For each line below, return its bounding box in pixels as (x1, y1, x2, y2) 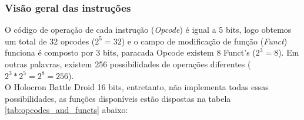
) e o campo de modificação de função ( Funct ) (121, 35, 288, 47)
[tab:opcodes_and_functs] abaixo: (5, 104, 128, 116)
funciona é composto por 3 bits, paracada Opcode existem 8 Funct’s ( (5, 46, 256, 59)
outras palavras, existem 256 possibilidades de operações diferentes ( (5, 58, 251, 70)
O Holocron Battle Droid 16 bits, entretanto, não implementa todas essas (5, 81, 269, 93)
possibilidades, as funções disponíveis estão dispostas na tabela (5, 92, 231, 104)
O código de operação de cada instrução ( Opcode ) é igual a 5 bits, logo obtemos (5, 23, 292, 36)
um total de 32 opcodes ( (5, 35, 95, 47)
